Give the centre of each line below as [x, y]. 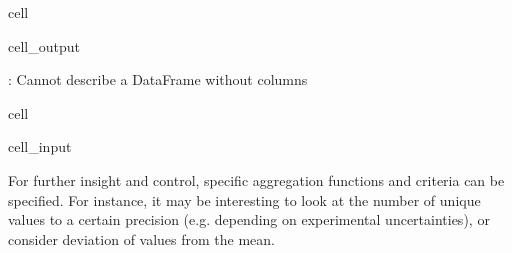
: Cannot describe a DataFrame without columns [158, 79]
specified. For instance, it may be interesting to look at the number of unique [244, 199]
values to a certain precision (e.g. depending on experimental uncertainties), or [249, 219]
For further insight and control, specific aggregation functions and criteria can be [256, 179]
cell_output [44, 45]
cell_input [40, 146]
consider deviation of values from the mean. [142, 238]
